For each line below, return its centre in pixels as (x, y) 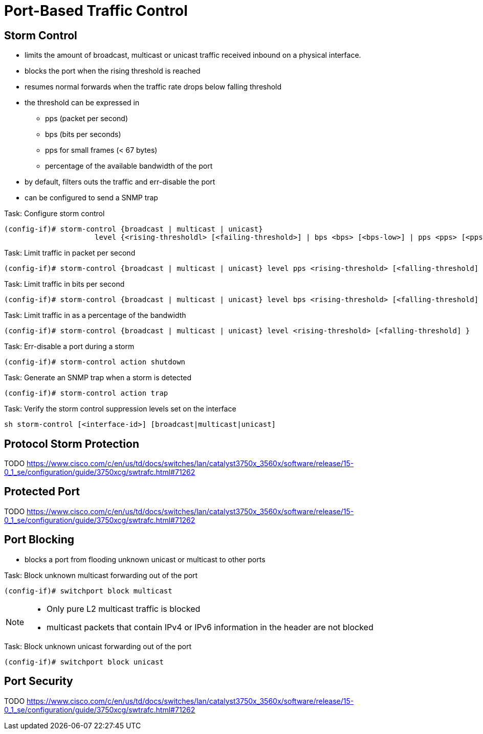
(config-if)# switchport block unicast (84, 662)
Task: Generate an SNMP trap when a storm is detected (98, 378)
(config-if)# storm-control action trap (86, 393)
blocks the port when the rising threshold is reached (113, 71)
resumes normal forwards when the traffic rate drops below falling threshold (153, 87)
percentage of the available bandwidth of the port (129, 166)
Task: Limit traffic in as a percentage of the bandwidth (95, 315)
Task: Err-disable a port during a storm (69, 347)
